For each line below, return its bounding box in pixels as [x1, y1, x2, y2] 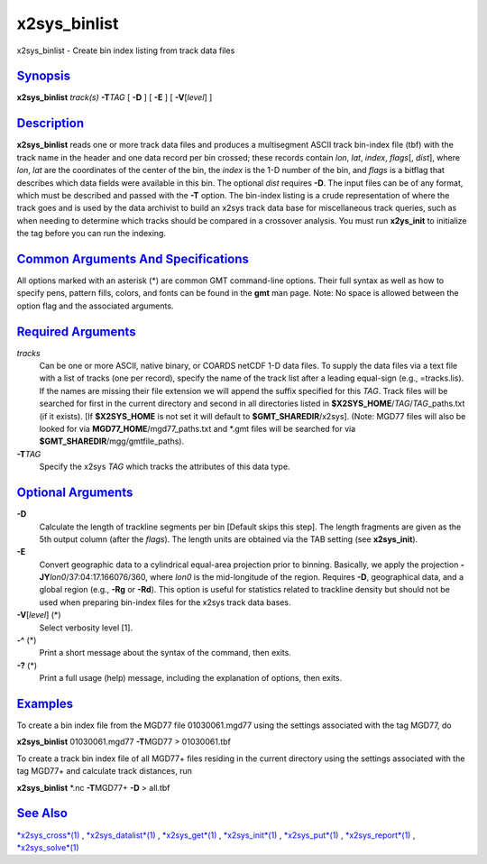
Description [16, 115, 85, 131]
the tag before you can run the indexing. [16, 228, 167, 239]
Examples [16, 696, 74, 712]
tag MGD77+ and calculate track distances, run [16, 766, 193, 777]
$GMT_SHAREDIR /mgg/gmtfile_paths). [39, 436, 185, 446]
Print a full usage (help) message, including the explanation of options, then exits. [39, 673, 343, 684]
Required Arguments [16, 324, 136, 339]
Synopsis [16, 69, 71, 84]
